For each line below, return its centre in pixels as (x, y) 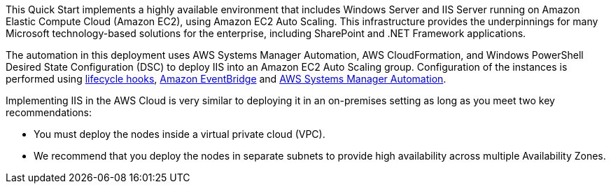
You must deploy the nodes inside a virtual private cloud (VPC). (180, 134)
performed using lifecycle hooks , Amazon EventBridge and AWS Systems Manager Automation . (226, 79)
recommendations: (49, 112)
